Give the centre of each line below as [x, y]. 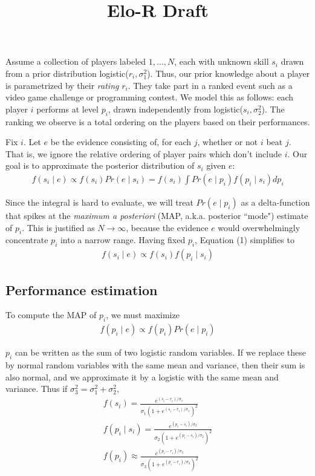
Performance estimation [82, 289]
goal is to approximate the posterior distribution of [100, 165]
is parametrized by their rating [62, 85]
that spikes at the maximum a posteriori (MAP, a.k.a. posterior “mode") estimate [157, 215]
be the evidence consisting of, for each [121, 142]
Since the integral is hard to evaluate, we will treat [99, 202]
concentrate [27, 240]
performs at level [67, 109]
